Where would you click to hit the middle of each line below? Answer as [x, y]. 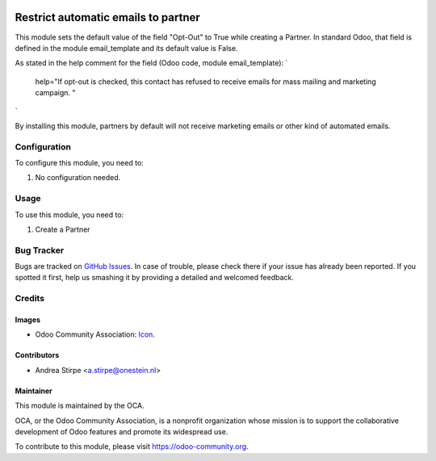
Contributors [37, 355]
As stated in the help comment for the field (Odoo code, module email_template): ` [151, 63]
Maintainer [34, 391]
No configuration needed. [78, 178]
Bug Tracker [40, 250]
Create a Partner [63, 229]
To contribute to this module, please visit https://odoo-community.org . [132, 446]
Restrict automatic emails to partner [108, 17]
